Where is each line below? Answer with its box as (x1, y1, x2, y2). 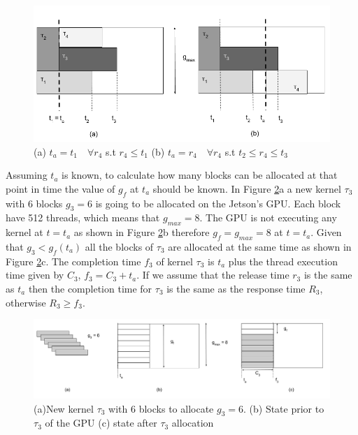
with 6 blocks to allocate (108, 401, 214, 415)
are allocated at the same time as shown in (168, 239, 352, 253)
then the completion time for (28, 281, 152, 295)
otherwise (6, 295, 46, 309)
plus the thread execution (228, 253, 338, 268)
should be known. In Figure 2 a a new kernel (152, 181, 341, 196)
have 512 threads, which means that (6, 210, 160, 225)
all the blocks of (85, 239, 154, 253)
